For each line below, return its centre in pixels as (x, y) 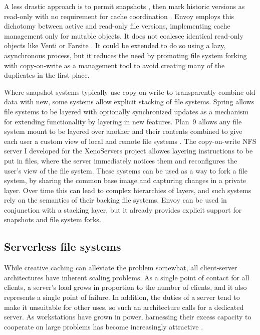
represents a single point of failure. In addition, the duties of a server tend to (122, 297)
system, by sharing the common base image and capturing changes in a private (125, 180)
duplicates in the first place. (47, 75)
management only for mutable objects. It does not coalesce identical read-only (124, 35)
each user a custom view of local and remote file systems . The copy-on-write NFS (130, 141)
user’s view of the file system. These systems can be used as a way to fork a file (126, 170)
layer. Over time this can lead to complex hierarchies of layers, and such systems (128, 190)
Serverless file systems (63, 246)
